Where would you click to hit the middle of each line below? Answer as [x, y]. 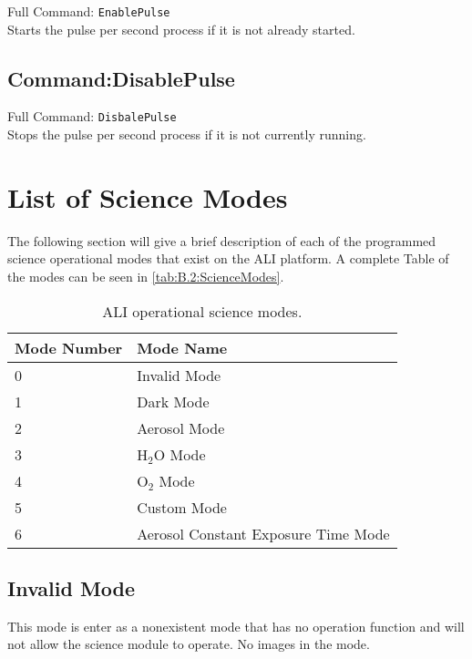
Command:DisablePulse [121, 78]
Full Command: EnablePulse [89, 11]
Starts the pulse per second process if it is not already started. [181, 29]
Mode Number [69, 347]
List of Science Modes [148, 196]
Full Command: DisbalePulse [92, 116]
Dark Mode [173, 401]
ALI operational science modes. [202, 311]
